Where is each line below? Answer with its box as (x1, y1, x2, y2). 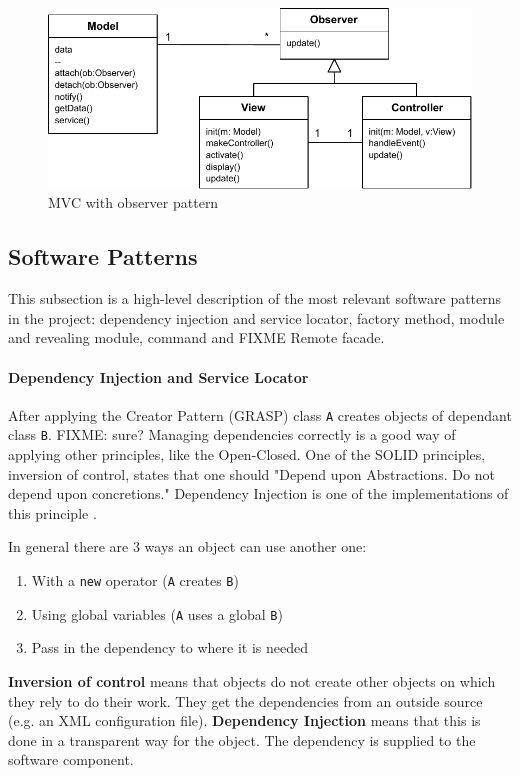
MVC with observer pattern (48, 192, 219, 213)
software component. (8, 749, 134, 770)
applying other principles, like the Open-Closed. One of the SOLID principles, (8, 444, 486, 465)
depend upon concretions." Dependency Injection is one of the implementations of (8, 483, 509, 504)
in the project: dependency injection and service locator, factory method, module (8, 307, 505, 328)
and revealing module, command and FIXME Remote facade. (8, 327, 385, 348)
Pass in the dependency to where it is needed (31, 637, 308, 658)
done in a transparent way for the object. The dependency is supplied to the (8, 729, 476, 750)
